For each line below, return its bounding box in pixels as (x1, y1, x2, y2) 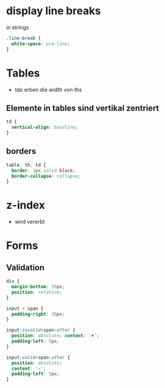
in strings (6, 24, 29, 31)
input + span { (6, 306, 44, 311)
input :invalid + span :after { (6, 327, 76, 333)
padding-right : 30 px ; (11, 311, 65, 317)
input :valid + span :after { (6, 354, 70, 360)
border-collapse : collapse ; (11, 173, 81, 179)
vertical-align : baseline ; (11, 125, 78, 131)
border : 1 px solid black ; (11, 167, 76, 173)
